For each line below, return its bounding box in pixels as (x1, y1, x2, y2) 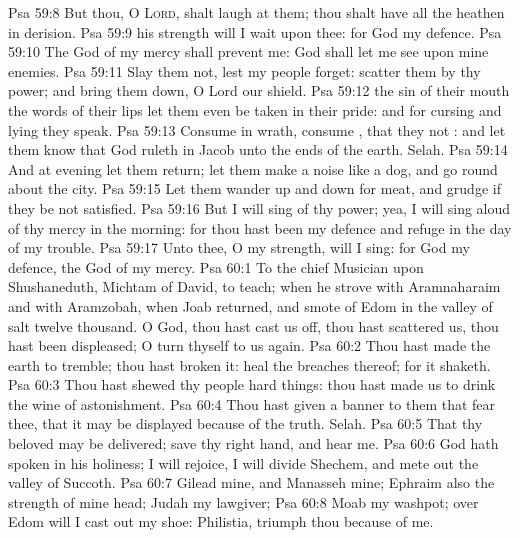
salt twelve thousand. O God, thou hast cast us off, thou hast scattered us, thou (8, 315, 499, 336)
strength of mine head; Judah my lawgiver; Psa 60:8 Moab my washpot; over (8, 491, 479, 512)
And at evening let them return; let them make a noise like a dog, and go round (8, 158, 498, 179)
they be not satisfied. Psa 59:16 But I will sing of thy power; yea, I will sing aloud (8, 197, 511, 218)
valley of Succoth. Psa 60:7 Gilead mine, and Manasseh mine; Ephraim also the (8, 472, 495, 493)
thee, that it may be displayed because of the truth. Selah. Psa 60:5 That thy (8, 413, 483, 434)
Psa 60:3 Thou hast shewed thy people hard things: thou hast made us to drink (8, 374, 496, 395)
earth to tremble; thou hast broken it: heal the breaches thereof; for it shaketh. (8, 354, 491, 375)
